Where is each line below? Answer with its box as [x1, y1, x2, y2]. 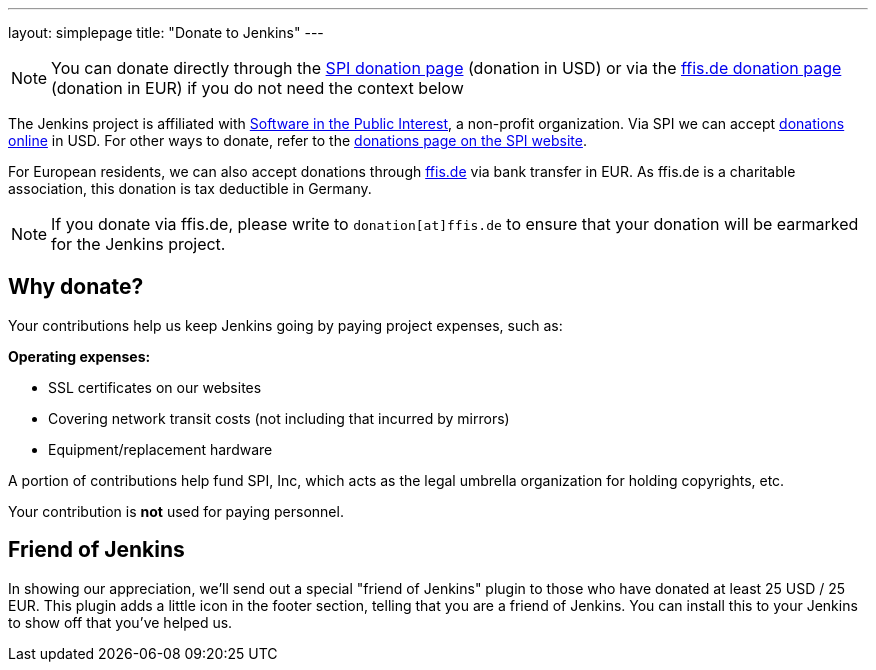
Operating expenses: [8, 347, 151, 365]
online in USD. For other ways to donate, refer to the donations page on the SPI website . [8, 132, 587, 149]
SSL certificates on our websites [48, 378, 262, 396]
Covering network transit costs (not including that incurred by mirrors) [48, 409, 510, 427]
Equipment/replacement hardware [48, 440, 273, 458]
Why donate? [8, 274, 144, 300]
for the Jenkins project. [51, 234, 226, 254]
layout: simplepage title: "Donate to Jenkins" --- [8, 24, 324, 41]
